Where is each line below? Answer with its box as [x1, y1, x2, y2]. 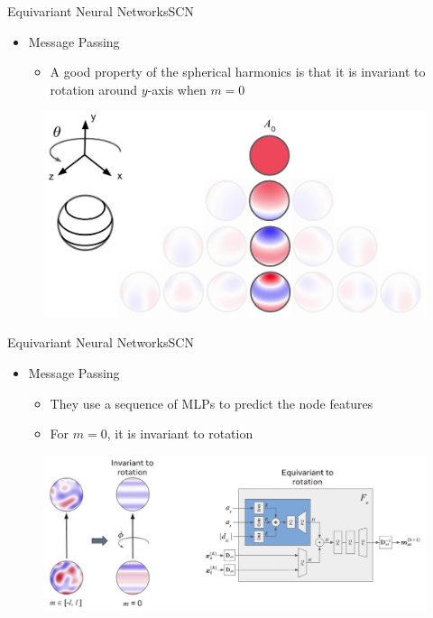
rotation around [50, 79, 138, 98]
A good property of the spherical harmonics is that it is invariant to [50, 62, 426, 81]
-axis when [147, 79, 207, 98]
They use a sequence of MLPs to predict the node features [50, 393, 373, 412]
